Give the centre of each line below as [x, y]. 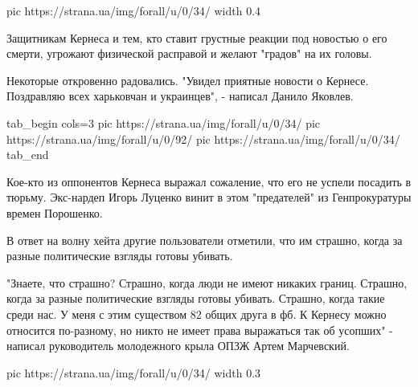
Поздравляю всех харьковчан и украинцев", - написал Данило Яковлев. [180, 96]
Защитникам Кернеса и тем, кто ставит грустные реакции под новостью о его [197, 37]
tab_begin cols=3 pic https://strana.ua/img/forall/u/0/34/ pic [164, 122]
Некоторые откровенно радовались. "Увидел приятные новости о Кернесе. [188, 80]
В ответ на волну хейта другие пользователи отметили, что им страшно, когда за [205, 240]
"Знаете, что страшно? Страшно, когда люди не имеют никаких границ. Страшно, [207, 282]
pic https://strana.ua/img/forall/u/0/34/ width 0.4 [134, 10]
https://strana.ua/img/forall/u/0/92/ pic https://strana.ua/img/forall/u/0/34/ [203, 139]
